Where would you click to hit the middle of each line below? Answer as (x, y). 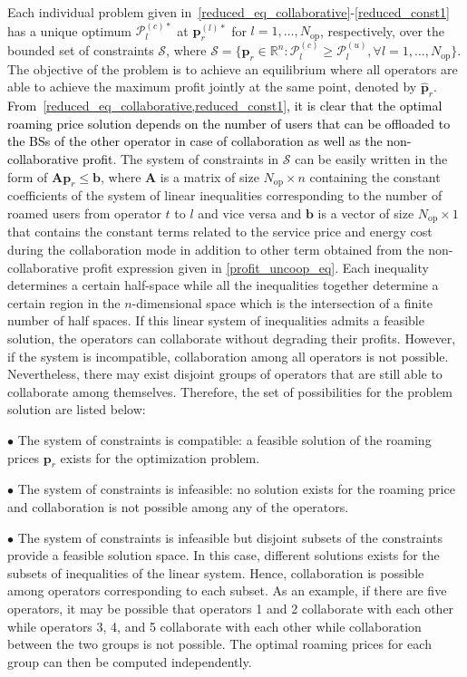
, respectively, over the (383, 30)
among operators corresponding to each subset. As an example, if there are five (227, 590)
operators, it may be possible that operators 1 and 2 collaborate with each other (231, 608)
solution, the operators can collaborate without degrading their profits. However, (232, 338)
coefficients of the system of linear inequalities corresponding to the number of (225, 195)
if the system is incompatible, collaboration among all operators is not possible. (228, 356)
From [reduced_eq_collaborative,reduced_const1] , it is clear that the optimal (225, 106)
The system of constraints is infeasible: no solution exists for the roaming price (236, 489)
